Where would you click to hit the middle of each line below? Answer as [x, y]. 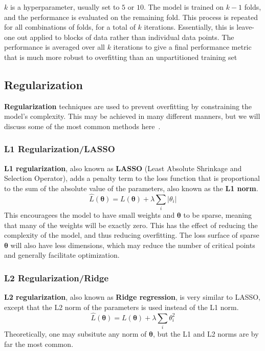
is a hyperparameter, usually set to [65, 7]
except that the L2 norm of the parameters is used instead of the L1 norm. [122, 307]
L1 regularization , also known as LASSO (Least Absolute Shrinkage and [123, 168]
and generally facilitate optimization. [62, 255]
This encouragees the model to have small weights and [90, 215]
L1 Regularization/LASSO [60, 149]
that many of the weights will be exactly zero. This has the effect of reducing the [131, 225]
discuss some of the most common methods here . [82, 126]
